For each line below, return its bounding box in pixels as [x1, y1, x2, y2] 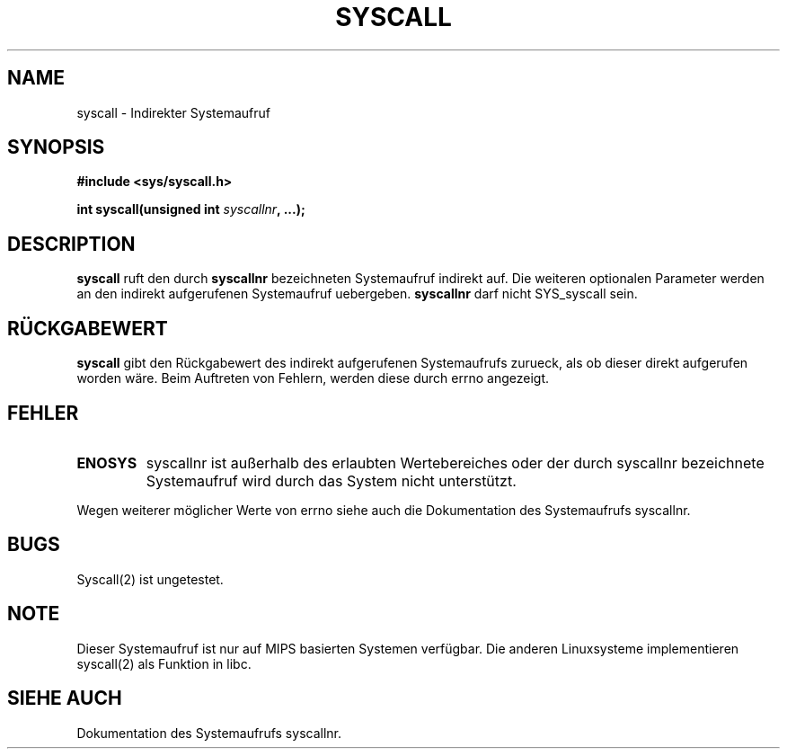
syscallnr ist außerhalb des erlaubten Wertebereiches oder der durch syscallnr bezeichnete [146, 453, 765, 472]
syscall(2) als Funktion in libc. [76, 655, 252, 672]
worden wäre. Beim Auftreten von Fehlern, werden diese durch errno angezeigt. [76, 370, 550, 387]
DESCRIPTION [7, 232, 136, 255]
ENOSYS [76, 453, 137, 472]
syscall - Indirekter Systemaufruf [76, 104, 270, 120]
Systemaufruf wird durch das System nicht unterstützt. [146, 471, 517, 490]
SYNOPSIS [7, 136, 105, 159]
